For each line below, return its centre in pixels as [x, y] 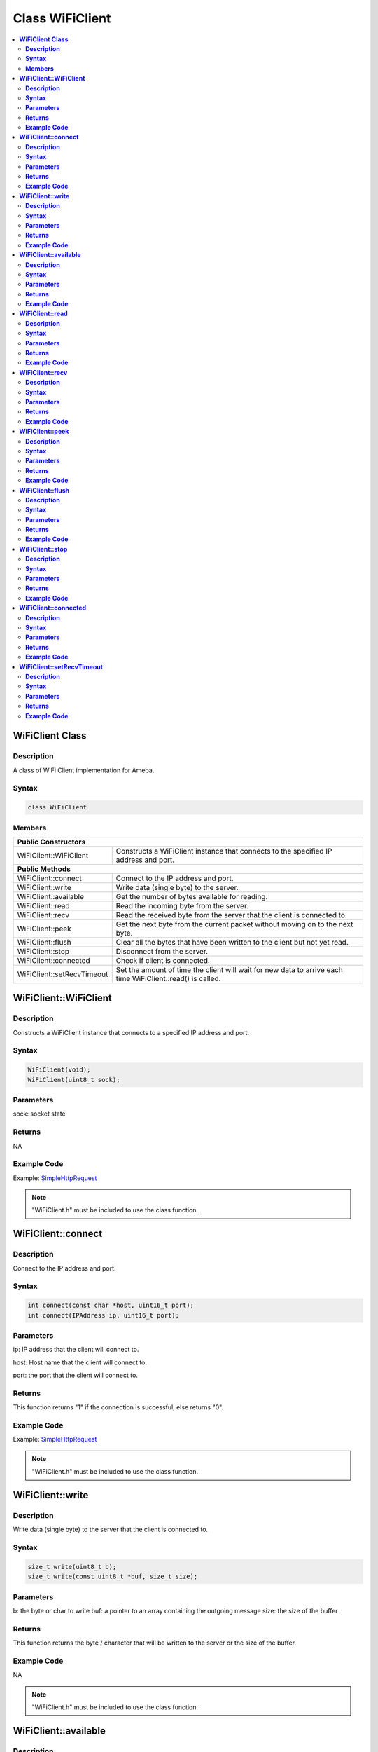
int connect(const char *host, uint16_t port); [111, 1306]
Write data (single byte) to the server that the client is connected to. [111, 1529]
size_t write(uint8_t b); [72, 1567]
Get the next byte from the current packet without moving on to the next [234, 924]
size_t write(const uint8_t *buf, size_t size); [113, 1576]
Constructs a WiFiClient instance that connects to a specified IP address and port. [131, 1032]
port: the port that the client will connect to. [75, 1375]
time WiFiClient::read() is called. [168, 978]
